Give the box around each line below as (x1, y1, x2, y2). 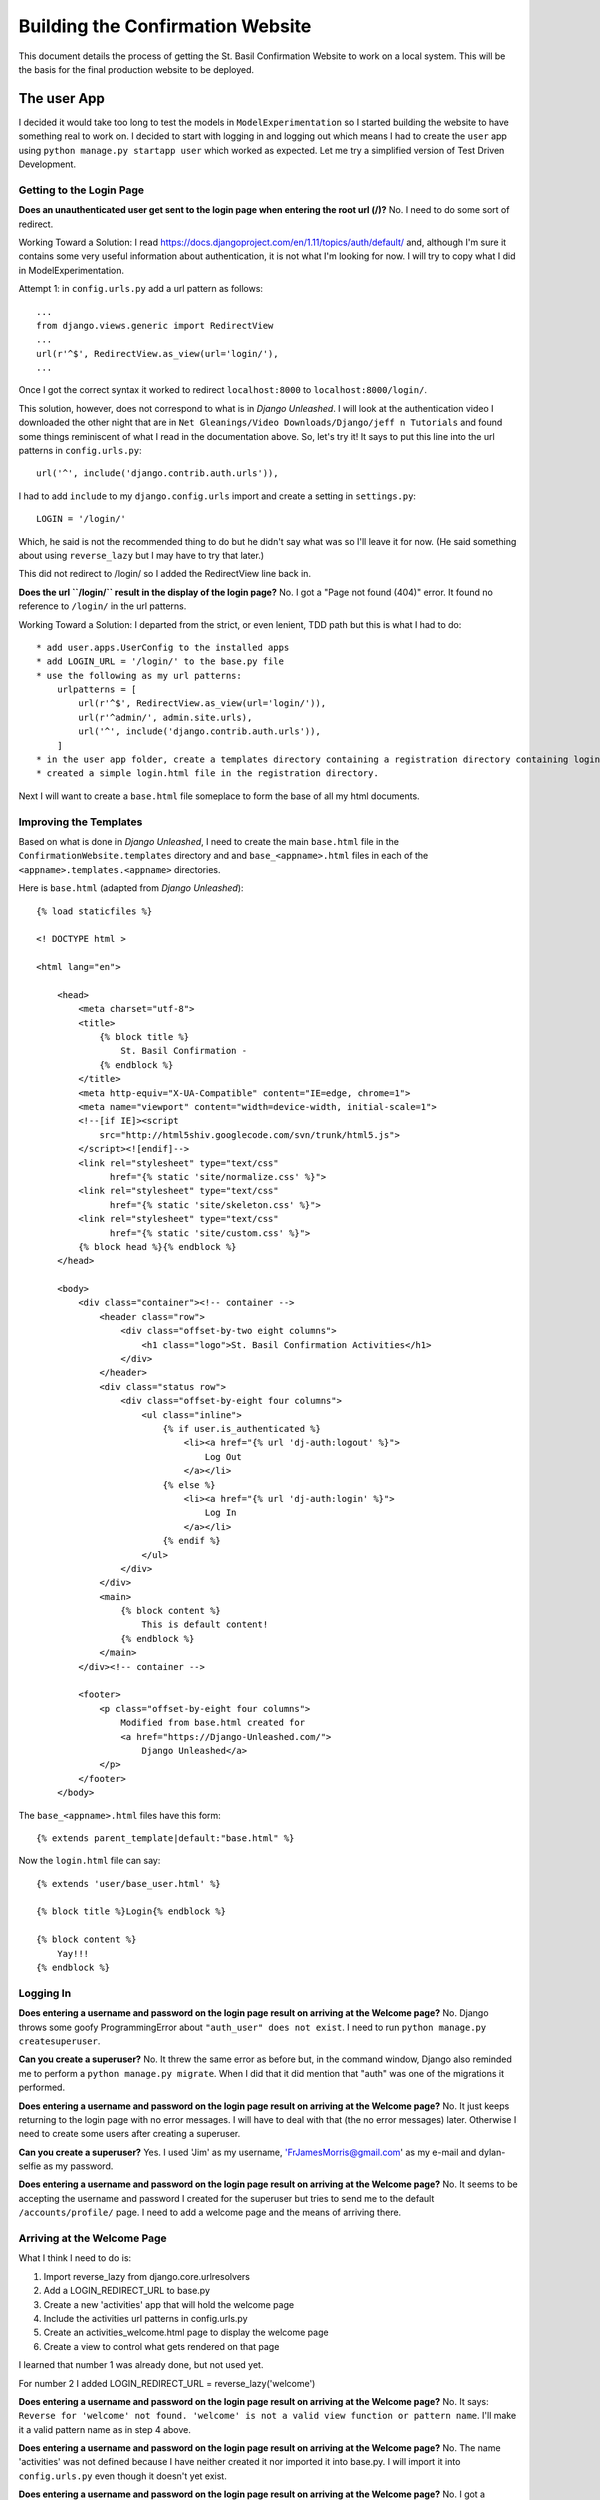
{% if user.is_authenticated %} (162, 1423, 322, 1434)
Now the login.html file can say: (18, 1855, 161, 1867)
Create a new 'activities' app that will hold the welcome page (43, 2298, 295, 2310)
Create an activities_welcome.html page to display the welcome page (43, 2326, 329, 2339)
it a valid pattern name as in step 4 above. (18, 2423, 192, 2435)
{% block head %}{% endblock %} (78, 1241, 237, 1252)
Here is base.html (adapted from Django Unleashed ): (18, 882, 244, 894)
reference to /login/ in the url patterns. (18, 600, 187, 612)
